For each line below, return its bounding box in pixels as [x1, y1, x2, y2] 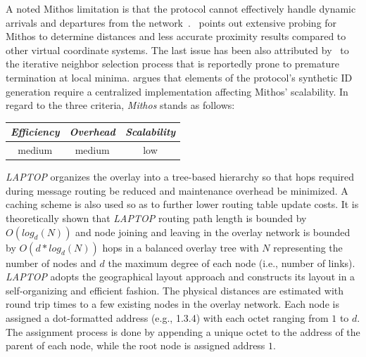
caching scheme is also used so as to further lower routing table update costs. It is [6, 197, 359, 212]
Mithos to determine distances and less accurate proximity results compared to [6, 29, 346, 44]
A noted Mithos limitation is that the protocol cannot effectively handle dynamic [6, 1, 356, 15]
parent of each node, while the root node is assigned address [6, 338, 265, 353]
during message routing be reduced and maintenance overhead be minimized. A [6, 183, 348, 197]
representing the [273, 240, 343, 254]
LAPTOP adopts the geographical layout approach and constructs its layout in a [6, 269, 355, 284]
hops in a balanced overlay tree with [102, 240, 259, 254]
